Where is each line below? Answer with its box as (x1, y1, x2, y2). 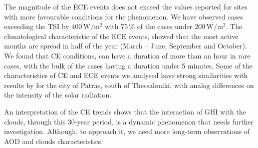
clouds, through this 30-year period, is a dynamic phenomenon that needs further (4, 116, 254, 126)
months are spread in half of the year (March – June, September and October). (4, 40, 247, 51)
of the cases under (137, 21, 193, 31)
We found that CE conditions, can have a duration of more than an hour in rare (4, 50, 250, 60)
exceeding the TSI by (4, 21, 69, 31)
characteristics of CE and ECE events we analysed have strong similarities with (4, 70, 248, 80)
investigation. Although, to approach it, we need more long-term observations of (4, 126, 250, 136)
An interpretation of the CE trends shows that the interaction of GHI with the (4, 106, 246, 116)
